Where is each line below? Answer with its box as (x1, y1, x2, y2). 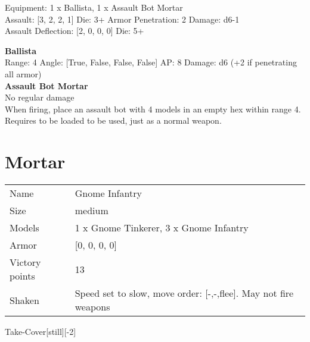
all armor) (5, 67, 42, 80)
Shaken (10, 293, 39, 307)
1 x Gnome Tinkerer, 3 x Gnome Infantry (75, 221, 249, 235)
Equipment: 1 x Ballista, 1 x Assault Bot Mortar (5, 1, 183, 13)
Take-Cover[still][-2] (5, 325, 76, 338)
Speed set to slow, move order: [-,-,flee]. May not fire (75, 286, 294, 300)
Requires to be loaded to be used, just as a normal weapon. (5, 114, 222, 127)
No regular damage (5, 91, 75, 103)
